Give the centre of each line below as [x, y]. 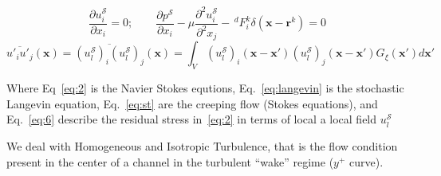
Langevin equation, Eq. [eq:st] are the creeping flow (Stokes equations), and [192, 103]
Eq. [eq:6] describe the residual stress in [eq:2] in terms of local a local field [192, 119]
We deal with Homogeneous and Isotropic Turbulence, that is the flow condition [202, 146]
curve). [366, 161]
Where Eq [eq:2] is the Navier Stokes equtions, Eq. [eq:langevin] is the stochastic [205, 88]
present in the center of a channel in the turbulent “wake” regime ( [170, 161]
